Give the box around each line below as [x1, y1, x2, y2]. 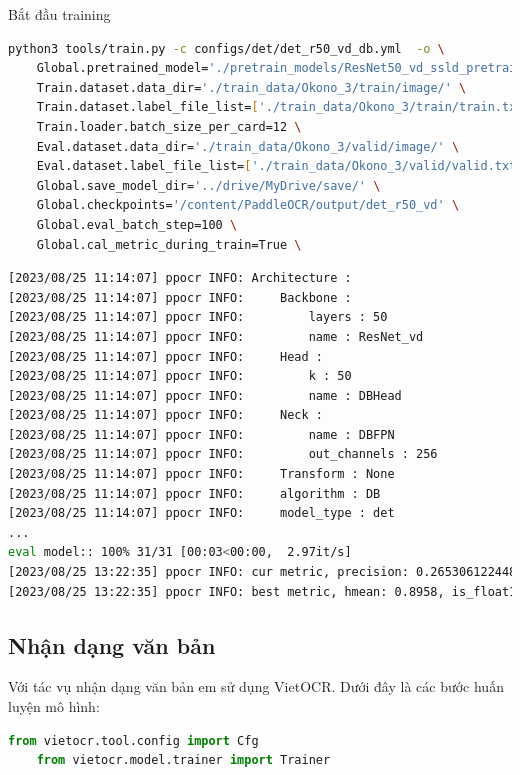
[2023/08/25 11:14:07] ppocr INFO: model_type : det [8, 506, 395, 521]
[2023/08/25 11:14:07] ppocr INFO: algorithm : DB [8, 486, 381, 501]
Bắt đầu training [8, 4, 111, 24]
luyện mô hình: [8, 696, 100, 717]
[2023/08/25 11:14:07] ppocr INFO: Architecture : [8, 271, 352, 286]
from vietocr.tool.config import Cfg [8, 733, 259, 748]
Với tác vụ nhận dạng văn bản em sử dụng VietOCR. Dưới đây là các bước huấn [8, 676, 504, 697]
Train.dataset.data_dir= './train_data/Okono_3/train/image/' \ [36, 80, 467, 95]
